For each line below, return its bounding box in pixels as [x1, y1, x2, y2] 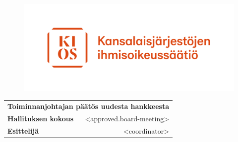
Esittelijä [7, 125, 39, 136]
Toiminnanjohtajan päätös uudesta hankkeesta [7, 101, 170, 111]
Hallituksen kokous [7, 113, 74, 123]
